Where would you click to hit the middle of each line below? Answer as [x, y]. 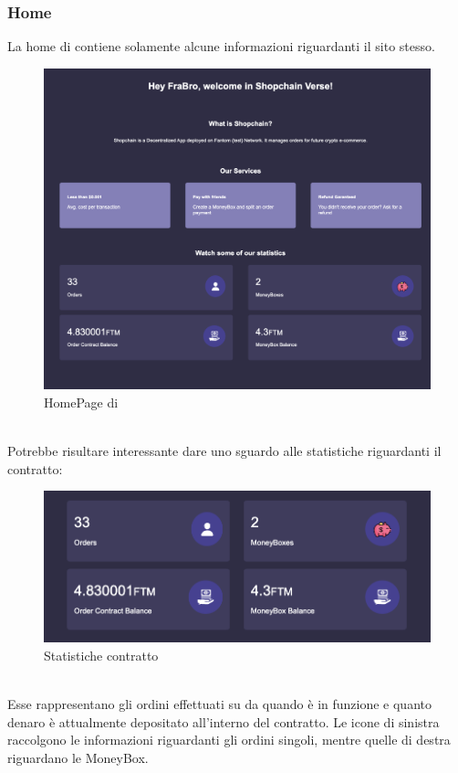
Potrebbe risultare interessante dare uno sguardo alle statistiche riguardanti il [224, 451]
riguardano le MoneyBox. [78, 757]
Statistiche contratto [101, 655]
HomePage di [81, 402]
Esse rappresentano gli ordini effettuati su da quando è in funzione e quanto [219, 703]
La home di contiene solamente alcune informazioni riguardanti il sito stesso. [221, 46]
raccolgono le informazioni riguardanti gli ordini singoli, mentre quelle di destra [229, 740]
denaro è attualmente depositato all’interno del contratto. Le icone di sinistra [224, 721]
